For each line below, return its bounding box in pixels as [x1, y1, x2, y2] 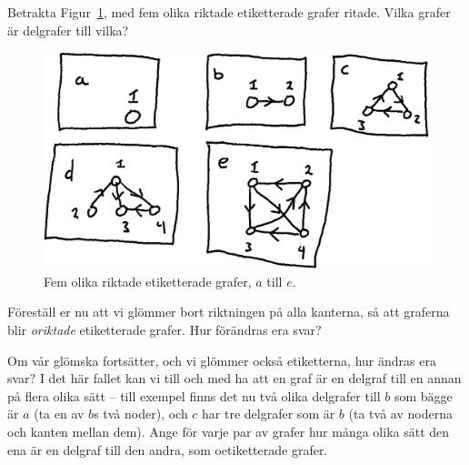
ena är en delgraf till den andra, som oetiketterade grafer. [7, 440, 328, 459]
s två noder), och [94, 404, 188, 423]
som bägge [394, 386, 453, 405]
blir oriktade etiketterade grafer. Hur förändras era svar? [7, 320, 322, 339]
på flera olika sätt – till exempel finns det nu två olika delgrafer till [7, 386, 381, 405]
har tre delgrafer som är [202, 404, 335, 423]
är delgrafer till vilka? [7, 20, 129, 39]
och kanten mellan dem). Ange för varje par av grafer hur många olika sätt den [7, 422, 450, 441]
